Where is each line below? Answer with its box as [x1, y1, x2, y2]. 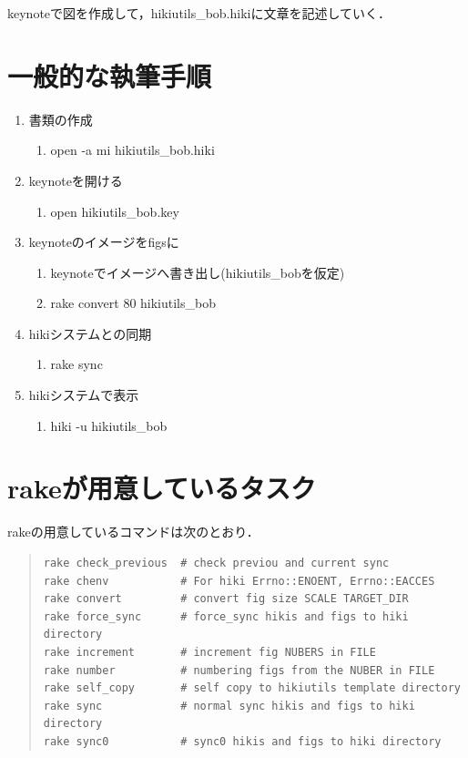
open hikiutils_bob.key [50, 201, 179, 220]
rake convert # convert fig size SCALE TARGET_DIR [43, 592, 409, 606]
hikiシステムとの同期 [28, 323, 152, 343]
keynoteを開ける [28, 170, 123, 189]
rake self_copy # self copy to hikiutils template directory [43, 681, 461, 695]
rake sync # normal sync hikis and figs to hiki [43, 699, 415, 712]
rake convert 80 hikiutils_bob [50, 293, 216, 312]
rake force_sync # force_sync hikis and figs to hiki [43, 609, 409, 623]
